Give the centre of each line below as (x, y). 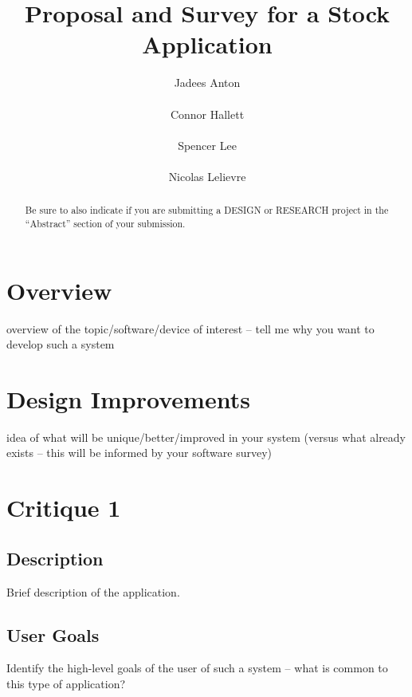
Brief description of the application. (93, 591)
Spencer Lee (207, 145)
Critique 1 (64, 508)
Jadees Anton (207, 83)
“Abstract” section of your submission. (105, 223)
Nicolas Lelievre (207, 176)
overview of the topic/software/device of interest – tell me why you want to (190, 328)
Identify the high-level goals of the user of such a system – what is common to (197, 668)
